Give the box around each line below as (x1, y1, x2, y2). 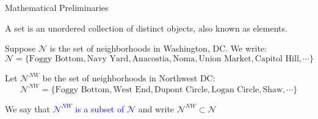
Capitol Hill (255, 54, 299, 63)
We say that (5, 102, 50, 115)
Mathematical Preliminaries (5, 1, 109, 13)
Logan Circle (211, 85, 259, 94)
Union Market (198, 54, 251, 63)
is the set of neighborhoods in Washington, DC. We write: (49, 42, 267, 55)
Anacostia (132, 54, 169, 63)
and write (138, 102, 175, 115)
